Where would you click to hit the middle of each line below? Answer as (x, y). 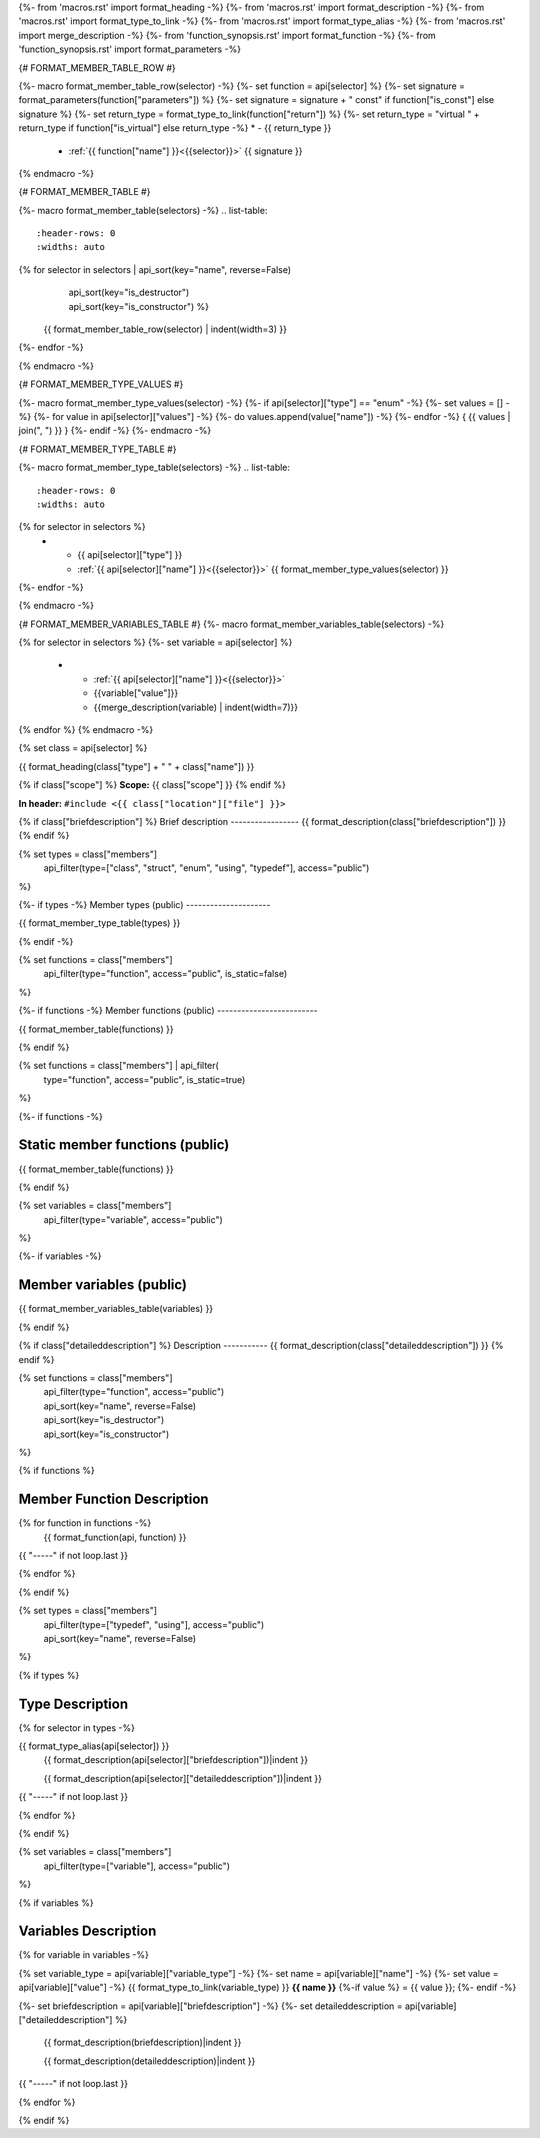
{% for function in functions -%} (85, 1523)
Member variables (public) (103, 1285)
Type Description (73, 1703)
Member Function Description (113, 1499)
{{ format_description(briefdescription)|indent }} (142, 2042)
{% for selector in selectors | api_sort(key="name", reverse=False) (155, 269)
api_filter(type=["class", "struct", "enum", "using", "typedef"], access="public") (206, 868)
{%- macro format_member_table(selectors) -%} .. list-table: (143, 210)
